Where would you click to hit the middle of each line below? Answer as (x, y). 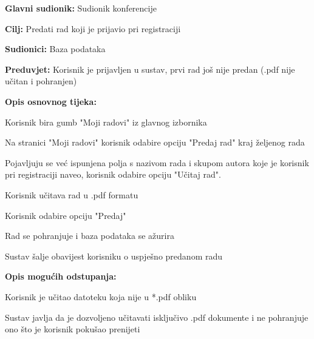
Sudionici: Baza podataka (55, 49)
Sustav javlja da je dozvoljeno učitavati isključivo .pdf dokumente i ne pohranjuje (157, 317)
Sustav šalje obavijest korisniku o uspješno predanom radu (114, 256)
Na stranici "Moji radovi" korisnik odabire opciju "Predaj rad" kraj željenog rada (155, 142)
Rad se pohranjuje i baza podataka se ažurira (90, 236)
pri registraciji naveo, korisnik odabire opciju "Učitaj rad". (113, 174)
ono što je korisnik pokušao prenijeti (73, 329)
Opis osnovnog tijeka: (51, 101)
